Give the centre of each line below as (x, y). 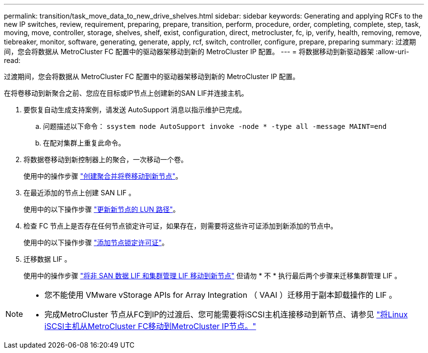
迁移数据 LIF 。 (47, 259)
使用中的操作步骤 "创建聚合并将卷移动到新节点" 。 (103, 176)
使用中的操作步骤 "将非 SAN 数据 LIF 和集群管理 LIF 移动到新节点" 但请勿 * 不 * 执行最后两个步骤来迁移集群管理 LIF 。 (213, 276)
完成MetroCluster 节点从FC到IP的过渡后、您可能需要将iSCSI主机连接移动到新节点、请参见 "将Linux (226, 314)
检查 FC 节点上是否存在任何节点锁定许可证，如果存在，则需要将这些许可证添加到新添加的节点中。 (181, 226)
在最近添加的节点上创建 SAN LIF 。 (79, 193)
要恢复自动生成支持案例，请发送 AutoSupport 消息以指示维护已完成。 (135, 110)
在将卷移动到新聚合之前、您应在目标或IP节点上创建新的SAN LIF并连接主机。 (126, 93)
